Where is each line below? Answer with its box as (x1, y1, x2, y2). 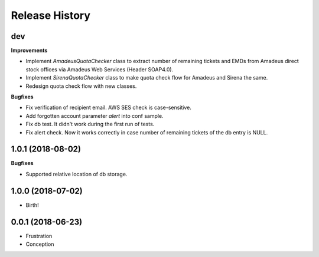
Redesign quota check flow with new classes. (25, 83, 137, 90)
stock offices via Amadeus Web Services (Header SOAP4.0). (25, 65, 174, 73)
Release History (11, 9, 91, 22)
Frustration (25, 232, 53, 239)
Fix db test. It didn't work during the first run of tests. (25, 121, 155, 128)
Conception (25, 240, 54, 248)
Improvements (11, 47, 48, 54)
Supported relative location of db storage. (25, 170, 128, 177)
